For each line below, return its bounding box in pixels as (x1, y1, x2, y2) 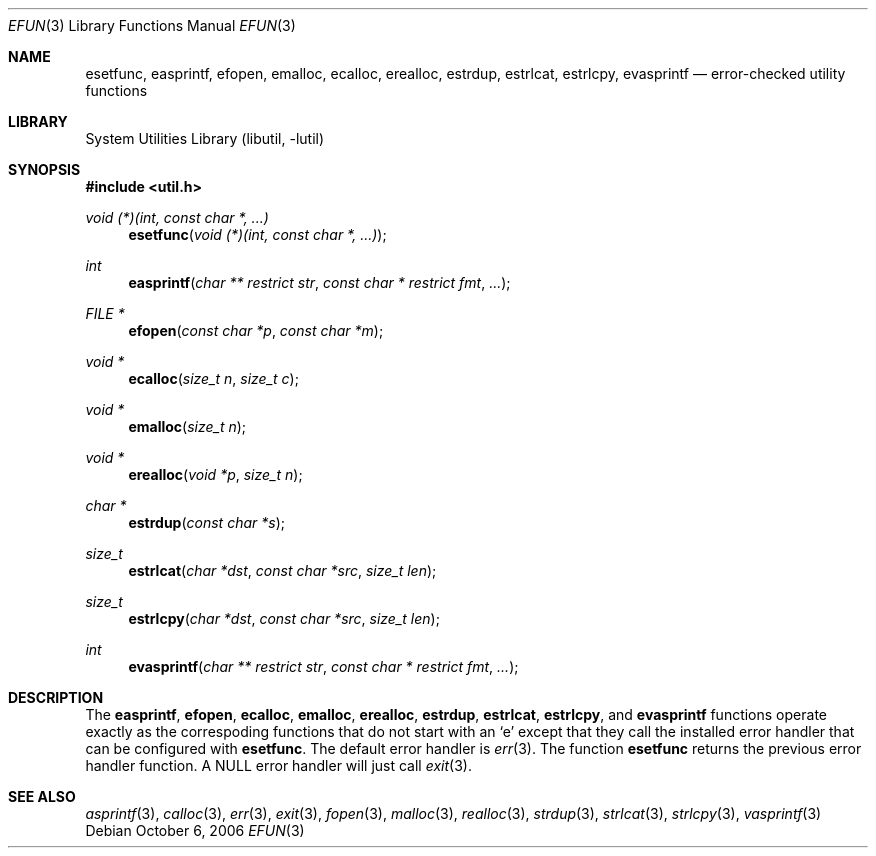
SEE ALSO (8, 788, 76, 805)
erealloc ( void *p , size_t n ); (128, 466, 303, 483)
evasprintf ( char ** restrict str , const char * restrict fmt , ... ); (128, 658, 519, 675)
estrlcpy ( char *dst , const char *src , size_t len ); (128, 610, 440, 627)
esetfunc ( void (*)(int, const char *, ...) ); (128, 226, 387, 243)
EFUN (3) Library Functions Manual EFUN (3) (8, 17, 296, 34)
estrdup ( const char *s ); (128, 514, 285, 531)
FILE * (85, 305, 125, 322)
